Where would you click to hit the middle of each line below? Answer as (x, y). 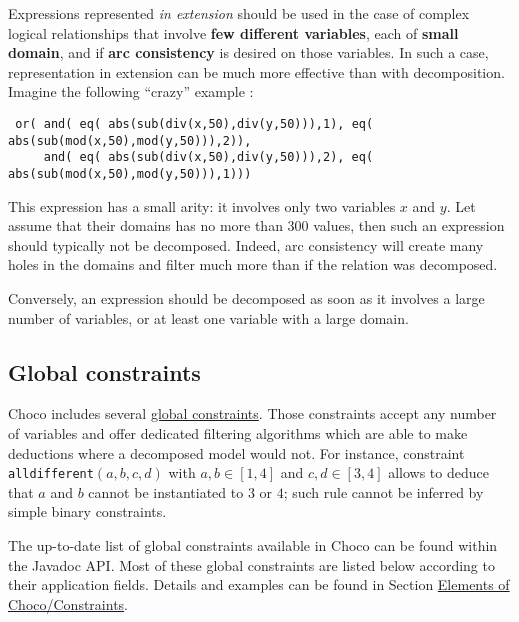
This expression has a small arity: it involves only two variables (202, 205)
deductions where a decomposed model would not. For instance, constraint (236, 452)
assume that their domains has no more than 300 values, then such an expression (256, 225)
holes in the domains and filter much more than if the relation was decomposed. (253, 264)
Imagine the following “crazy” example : (131, 91)
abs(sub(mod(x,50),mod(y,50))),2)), (130, 140)
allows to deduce (438, 472)
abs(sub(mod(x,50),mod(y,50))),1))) (130, 173)
